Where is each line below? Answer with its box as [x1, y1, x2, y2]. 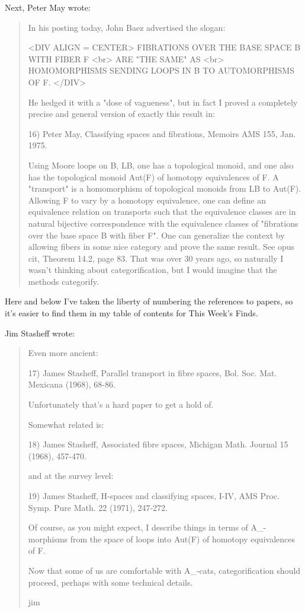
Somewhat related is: [28, 418, 104, 430]
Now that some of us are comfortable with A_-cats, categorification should [28, 564, 301, 576]
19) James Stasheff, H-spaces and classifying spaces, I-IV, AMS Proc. [28, 490, 280, 501]
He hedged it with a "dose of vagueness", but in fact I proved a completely [28, 96, 298, 108]
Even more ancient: [28, 347, 98, 359]
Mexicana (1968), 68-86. [28, 378, 115, 390]
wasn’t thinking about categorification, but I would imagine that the [28, 263, 277, 276]
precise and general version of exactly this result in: [28, 107, 215, 120]
